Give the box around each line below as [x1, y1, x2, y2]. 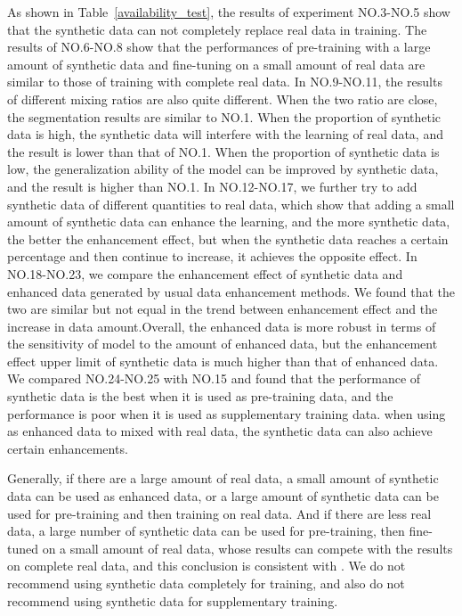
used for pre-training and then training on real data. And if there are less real [7, 504, 432, 522]
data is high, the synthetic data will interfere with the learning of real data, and [7, 125, 443, 144]
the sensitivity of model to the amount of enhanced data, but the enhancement [7, 334, 438, 353]
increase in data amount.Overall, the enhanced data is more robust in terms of [7, 316, 436, 335]
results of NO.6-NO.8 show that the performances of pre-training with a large [7, 37, 431, 56]
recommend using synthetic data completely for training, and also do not [7, 574, 405, 592]
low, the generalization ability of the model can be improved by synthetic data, [7, 160, 439, 178]
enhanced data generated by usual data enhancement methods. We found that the [7, 282, 456, 300]
